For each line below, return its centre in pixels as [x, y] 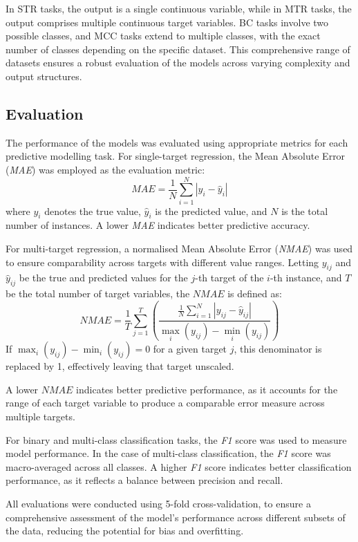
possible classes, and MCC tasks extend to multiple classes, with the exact [163, 36]
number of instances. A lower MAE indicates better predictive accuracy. [158, 225]
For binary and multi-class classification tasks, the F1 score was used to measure [176, 439]
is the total [305, 211]
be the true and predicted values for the [103, 278]
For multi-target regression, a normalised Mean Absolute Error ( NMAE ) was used [179, 249]
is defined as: [255, 293]
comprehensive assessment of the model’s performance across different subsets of [176, 517]
